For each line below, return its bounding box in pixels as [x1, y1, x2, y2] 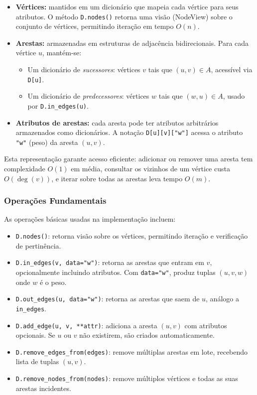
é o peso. [39, 276, 67, 287]
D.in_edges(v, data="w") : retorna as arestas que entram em [15, 257, 204, 267]
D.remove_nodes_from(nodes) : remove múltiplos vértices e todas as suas [15, 373, 238, 383]
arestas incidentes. [15, 383, 71, 393]
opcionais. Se [15, 330, 55, 340]
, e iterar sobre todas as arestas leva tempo [51, 173, 183, 183]
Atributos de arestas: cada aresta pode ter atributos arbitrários [15, 117, 219, 128]
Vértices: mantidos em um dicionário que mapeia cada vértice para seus [15, 1, 239, 11]
